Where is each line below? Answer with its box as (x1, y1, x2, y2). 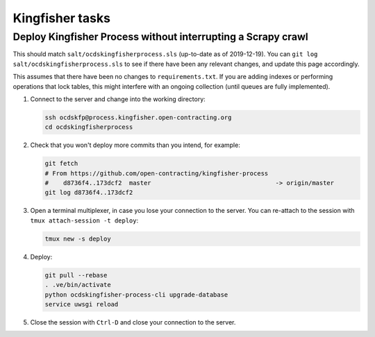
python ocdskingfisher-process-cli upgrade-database (44, 291, 228, 298)
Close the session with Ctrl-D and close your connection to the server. (30, 318, 236, 326)
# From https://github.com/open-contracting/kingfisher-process (44, 169, 269, 177)
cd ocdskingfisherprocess (44, 123, 133, 131)
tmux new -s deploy (44, 234, 111, 243)
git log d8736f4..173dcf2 (44, 189, 133, 197)
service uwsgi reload (44, 300, 119, 308)
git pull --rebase (44, 271, 108, 279)
